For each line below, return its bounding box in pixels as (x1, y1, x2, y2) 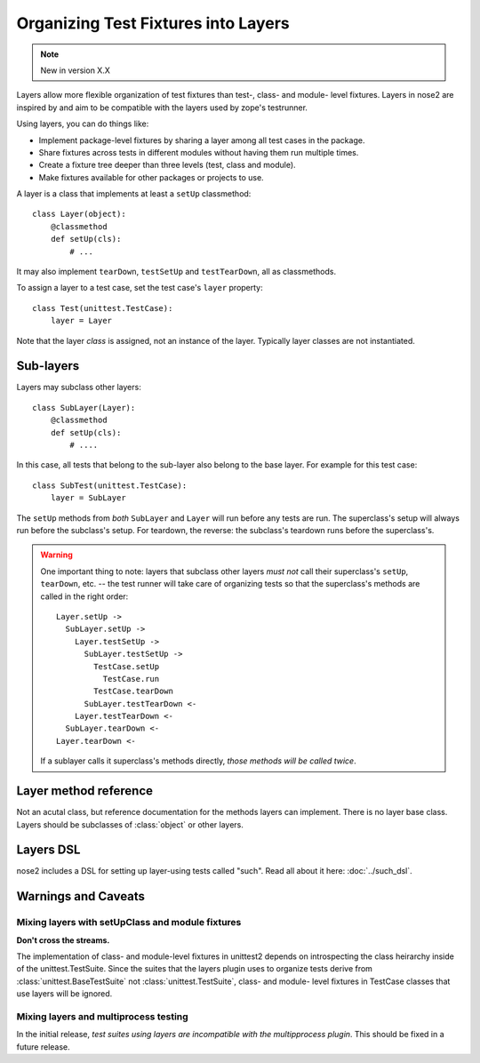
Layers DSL (16, 843, 81, 858)
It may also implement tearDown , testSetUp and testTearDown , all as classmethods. (16, 267, 337, 277)
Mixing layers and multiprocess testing (16, 1010, 188, 1022)
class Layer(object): (32, 209, 126, 220)
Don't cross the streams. (16, 934, 110, 946)
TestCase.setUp (93, 661, 160, 671)
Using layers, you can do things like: (16, 118, 149, 129)
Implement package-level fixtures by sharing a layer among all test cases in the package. (38, 134, 365, 146)
